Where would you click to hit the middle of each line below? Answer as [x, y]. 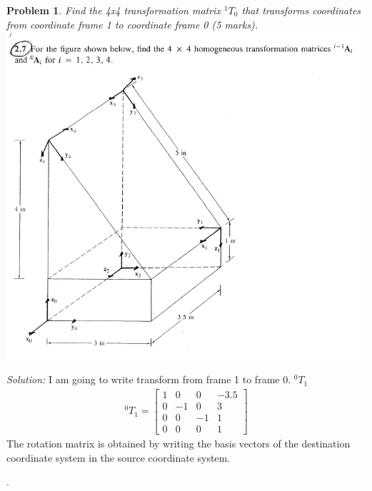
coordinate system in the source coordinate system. [119, 457]
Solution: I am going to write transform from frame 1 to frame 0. [149, 379]
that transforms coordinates [301, 10]
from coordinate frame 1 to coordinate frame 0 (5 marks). [132, 24]
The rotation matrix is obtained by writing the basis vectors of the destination [179, 443]
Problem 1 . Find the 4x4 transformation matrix [114, 10]
